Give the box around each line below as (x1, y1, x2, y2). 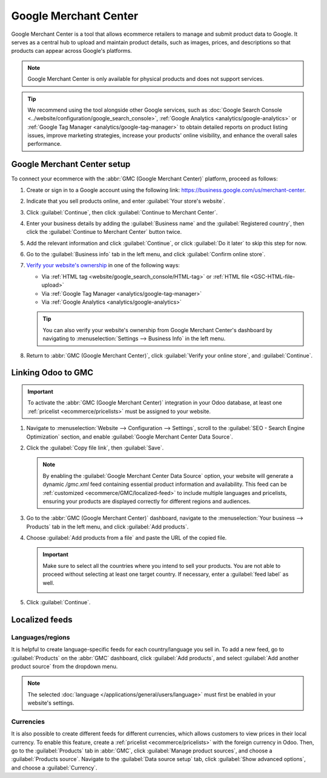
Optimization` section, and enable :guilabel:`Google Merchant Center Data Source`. (26, 433, 233, 440)
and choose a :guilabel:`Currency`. (11, 764, 97, 771)
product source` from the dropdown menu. (11, 663, 118, 670)
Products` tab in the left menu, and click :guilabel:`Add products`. (26, 523, 189, 530)
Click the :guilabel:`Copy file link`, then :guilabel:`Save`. (26, 444, 164, 451)
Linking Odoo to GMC (11, 367, 94, 378)
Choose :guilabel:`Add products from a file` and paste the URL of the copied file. (26, 534, 227, 542)
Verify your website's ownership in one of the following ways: (26, 262, 180, 269)
